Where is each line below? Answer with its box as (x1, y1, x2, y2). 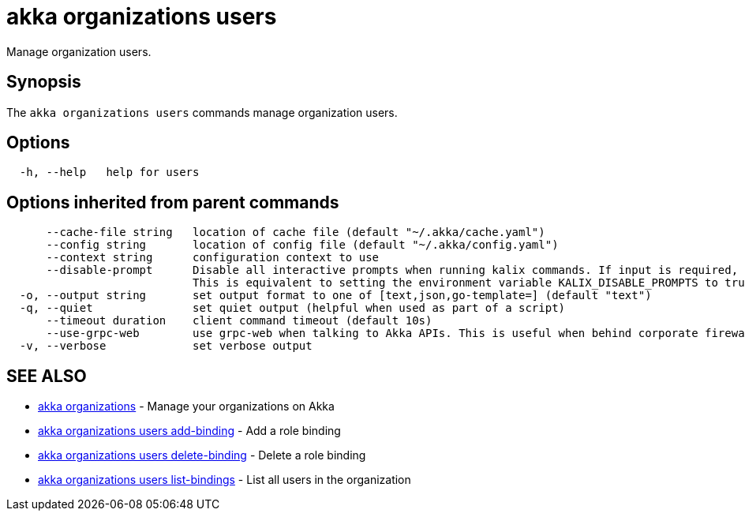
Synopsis (6, 72, 81, 92)
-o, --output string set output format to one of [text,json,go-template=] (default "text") (19, 289, 652, 302)
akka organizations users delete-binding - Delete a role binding (38, 448, 366, 463)
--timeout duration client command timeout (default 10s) (46, 314, 432, 328)
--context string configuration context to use (46, 251, 380, 264)
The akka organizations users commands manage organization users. (6, 105, 398, 119)
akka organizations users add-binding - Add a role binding (38, 424, 341, 438)
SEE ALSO (6, 365, 87, 386)
